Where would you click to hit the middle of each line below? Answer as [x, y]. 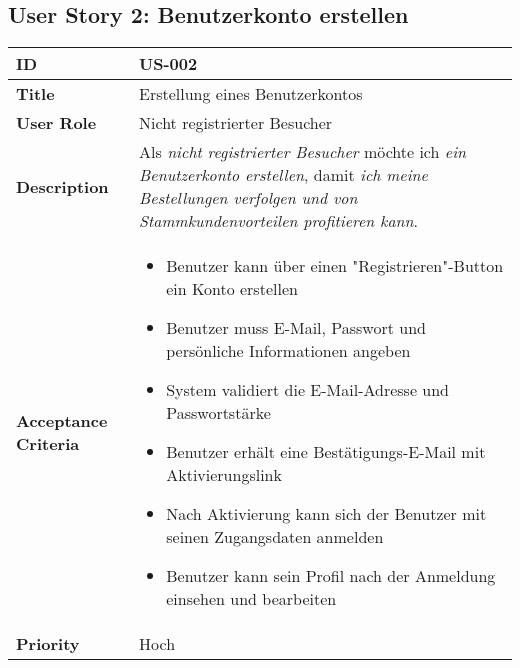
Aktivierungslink [224, 475]
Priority [48, 644]
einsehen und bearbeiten [251, 599]
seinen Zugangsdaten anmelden [275, 537]
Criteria [48, 444]
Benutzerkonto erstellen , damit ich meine [283, 175]
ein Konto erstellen [232, 289]
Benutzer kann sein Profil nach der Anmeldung [331, 576]
